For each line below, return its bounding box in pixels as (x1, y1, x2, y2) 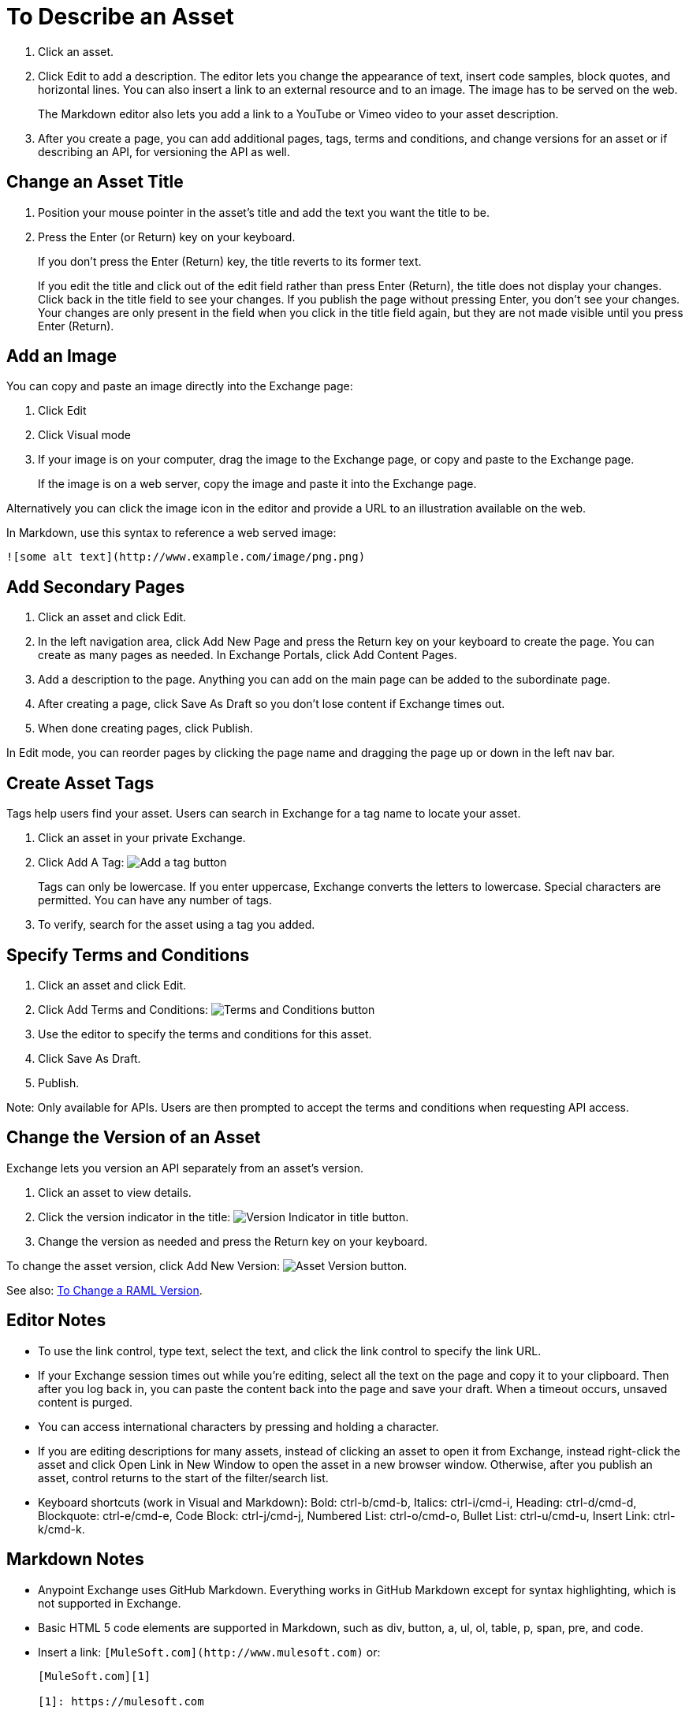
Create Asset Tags (6, 773, 155, 793)
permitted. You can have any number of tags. (38, 893, 273, 907)
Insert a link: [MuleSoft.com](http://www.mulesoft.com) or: (38, 1645, 381, 1659)
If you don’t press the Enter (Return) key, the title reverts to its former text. (38, 254, 422, 268)
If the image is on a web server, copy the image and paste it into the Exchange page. (38, 477, 477, 491)
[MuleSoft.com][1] (38, 1669, 151, 1682)
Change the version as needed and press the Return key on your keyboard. (38, 1234, 428, 1248)
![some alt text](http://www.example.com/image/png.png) (6, 550, 366, 564)
